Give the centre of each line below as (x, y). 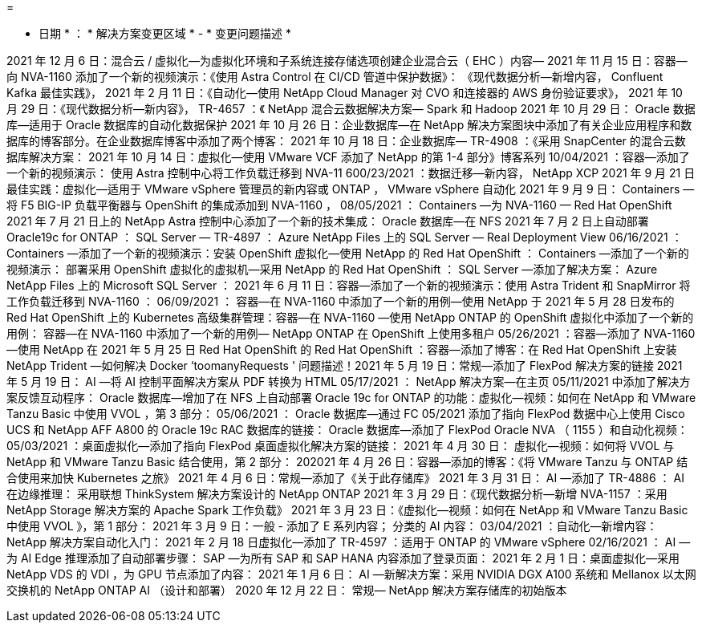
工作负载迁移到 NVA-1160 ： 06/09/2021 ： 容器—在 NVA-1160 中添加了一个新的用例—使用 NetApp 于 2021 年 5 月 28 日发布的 (341, 301)
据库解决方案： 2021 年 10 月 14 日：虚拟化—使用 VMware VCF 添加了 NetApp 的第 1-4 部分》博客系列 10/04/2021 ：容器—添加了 (348, 157)
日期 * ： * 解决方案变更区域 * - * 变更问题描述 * (165, 33)
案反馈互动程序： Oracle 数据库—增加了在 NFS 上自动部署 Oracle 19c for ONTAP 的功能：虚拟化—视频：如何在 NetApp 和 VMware (351, 398)
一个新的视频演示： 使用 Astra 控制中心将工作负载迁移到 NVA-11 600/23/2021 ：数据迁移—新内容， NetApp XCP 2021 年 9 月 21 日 (351, 173)
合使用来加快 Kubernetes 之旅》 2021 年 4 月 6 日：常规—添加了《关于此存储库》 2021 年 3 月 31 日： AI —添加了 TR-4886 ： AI (345, 478)
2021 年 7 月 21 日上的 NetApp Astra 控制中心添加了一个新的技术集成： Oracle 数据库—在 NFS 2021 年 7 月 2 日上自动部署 (328, 221)
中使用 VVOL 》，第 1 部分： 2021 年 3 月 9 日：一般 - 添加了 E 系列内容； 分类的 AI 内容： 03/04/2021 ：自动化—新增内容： (332, 526)
